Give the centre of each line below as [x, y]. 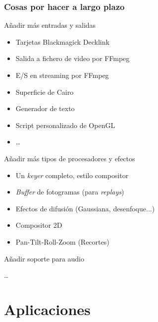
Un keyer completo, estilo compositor [72, 175]
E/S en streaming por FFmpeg [62, 75]
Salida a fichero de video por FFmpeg [73, 58]
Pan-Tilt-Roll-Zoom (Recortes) [62, 241]
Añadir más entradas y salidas [50, 25]
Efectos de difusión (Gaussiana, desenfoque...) [85, 208]
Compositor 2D [39, 225]
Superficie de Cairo [45, 92]
